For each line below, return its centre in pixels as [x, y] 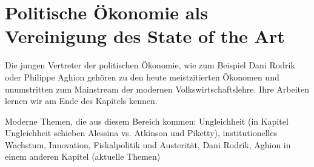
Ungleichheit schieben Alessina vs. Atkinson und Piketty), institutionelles [141, 133]
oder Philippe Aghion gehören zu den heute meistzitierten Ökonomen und [142, 77]
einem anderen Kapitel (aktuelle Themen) [83, 156]
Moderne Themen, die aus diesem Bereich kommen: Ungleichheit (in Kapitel [147, 121]
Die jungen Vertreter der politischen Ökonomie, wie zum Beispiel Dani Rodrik [150, 65]
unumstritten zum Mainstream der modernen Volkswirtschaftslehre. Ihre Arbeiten [157, 89]
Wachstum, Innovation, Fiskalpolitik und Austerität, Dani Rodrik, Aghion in [148, 144]
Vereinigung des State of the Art [145, 36]
